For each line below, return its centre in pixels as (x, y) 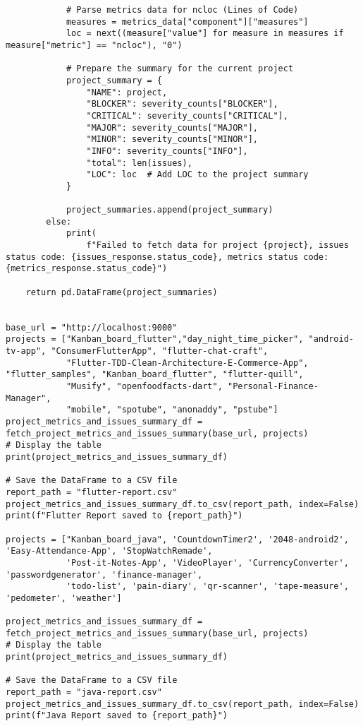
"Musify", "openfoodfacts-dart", (144, 386)
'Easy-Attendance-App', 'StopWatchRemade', (109, 551)
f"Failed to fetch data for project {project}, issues (217, 245)
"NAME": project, (127, 92)
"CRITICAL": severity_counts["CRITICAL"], (187, 115)
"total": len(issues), (139, 163)
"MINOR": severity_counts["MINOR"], (172, 139)
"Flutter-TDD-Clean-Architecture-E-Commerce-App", (187, 363)
